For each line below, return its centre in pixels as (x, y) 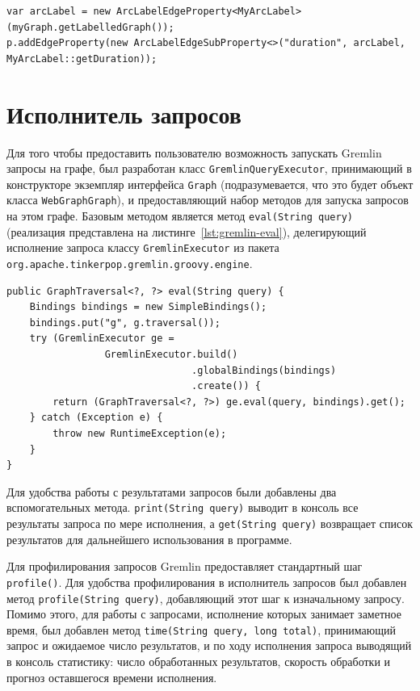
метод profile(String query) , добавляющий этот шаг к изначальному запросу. (206, 598)
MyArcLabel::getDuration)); (82, 59)
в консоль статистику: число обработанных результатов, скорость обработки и (199, 661)
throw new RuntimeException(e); (140, 433)
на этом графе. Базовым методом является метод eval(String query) (180, 216)
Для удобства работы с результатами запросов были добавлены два (172, 491)
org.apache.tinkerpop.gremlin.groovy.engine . (130, 263)
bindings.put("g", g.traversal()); (125, 322)
